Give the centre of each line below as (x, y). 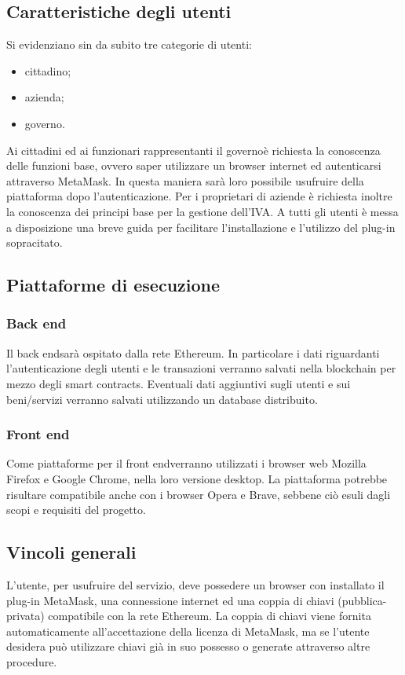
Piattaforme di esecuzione (113, 285)
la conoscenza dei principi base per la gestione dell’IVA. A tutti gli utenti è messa (202, 211)
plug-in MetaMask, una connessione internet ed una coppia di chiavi (170, 600)
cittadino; (48, 70)
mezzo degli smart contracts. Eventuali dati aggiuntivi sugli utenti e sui (179, 383)
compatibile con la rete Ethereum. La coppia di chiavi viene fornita (210, 616)
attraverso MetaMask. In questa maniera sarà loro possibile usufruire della (185, 180)
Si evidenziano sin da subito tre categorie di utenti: (129, 44)
